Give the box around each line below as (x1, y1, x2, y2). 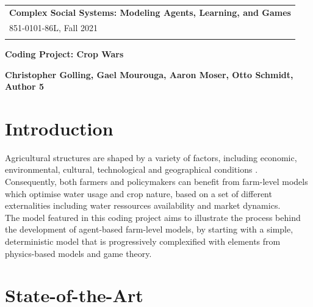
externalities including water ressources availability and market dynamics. (5, 199, 281, 212)
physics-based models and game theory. (5, 247, 152, 259)
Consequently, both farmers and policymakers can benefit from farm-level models (5, 175, 308, 188)
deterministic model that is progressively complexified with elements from (5, 235, 281, 247)
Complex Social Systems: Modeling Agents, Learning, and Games (9, 5, 291, 18)
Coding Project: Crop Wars (5, 47, 124, 60)
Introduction (5, 115, 113, 140)
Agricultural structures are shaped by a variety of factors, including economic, (5, 151, 297, 164)
